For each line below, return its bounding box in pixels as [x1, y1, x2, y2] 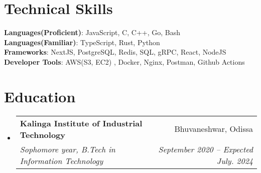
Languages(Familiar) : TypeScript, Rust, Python [4, 37, 160, 47]
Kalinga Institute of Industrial [20, 117, 143, 129]
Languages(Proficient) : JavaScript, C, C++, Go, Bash [4, 27, 180, 38]
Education [4, 86, 76, 106]
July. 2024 [216, 154, 253, 166]
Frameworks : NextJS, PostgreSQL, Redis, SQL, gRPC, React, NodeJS [4, 47, 226, 57]
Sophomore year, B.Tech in [20, 143, 115, 155]
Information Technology [20, 154, 103, 166]
